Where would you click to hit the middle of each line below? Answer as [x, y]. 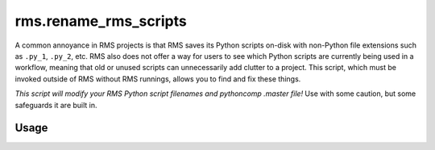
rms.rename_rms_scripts [101, 21]
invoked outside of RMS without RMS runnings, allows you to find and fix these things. [158, 79]
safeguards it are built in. [56, 105]
